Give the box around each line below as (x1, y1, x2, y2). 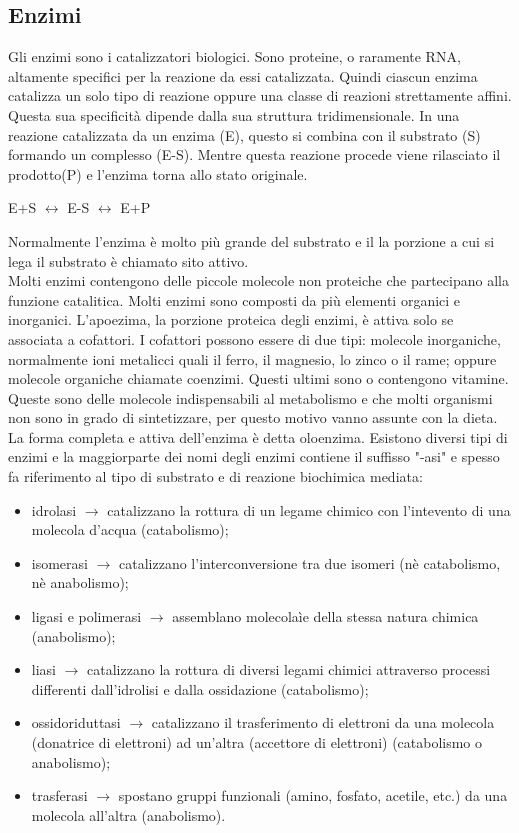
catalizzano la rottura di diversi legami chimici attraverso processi (87, 659, 491, 680)
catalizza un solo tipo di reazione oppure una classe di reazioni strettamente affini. (8, 85, 512, 106)
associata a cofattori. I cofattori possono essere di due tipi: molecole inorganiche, (8, 328, 501, 349)
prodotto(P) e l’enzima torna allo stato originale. (8, 163, 308, 184)
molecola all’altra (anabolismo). (31, 804, 226, 825)
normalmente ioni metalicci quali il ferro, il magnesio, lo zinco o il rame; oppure (8, 348, 497, 369)
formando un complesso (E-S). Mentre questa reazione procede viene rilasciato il (8, 144, 501, 165)
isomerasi (31, 552, 88, 573)
